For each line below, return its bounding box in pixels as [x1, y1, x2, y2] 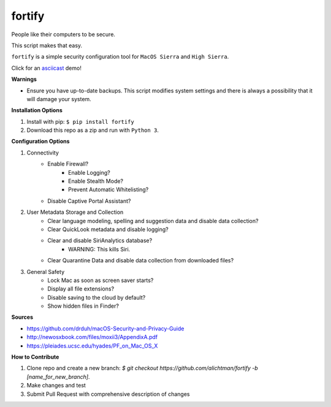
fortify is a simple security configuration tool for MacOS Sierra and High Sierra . [11, 53, 229, 61]
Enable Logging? [68, 169, 110, 176]
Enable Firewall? [47, 160, 89, 168]
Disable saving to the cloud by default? [47, 294, 146, 301]
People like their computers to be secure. [11, 31, 116, 38]
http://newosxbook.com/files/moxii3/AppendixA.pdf [26, 333, 158, 341]
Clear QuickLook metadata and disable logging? [47, 226, 169, 233]
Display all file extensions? [47, 285, 115, 292]
